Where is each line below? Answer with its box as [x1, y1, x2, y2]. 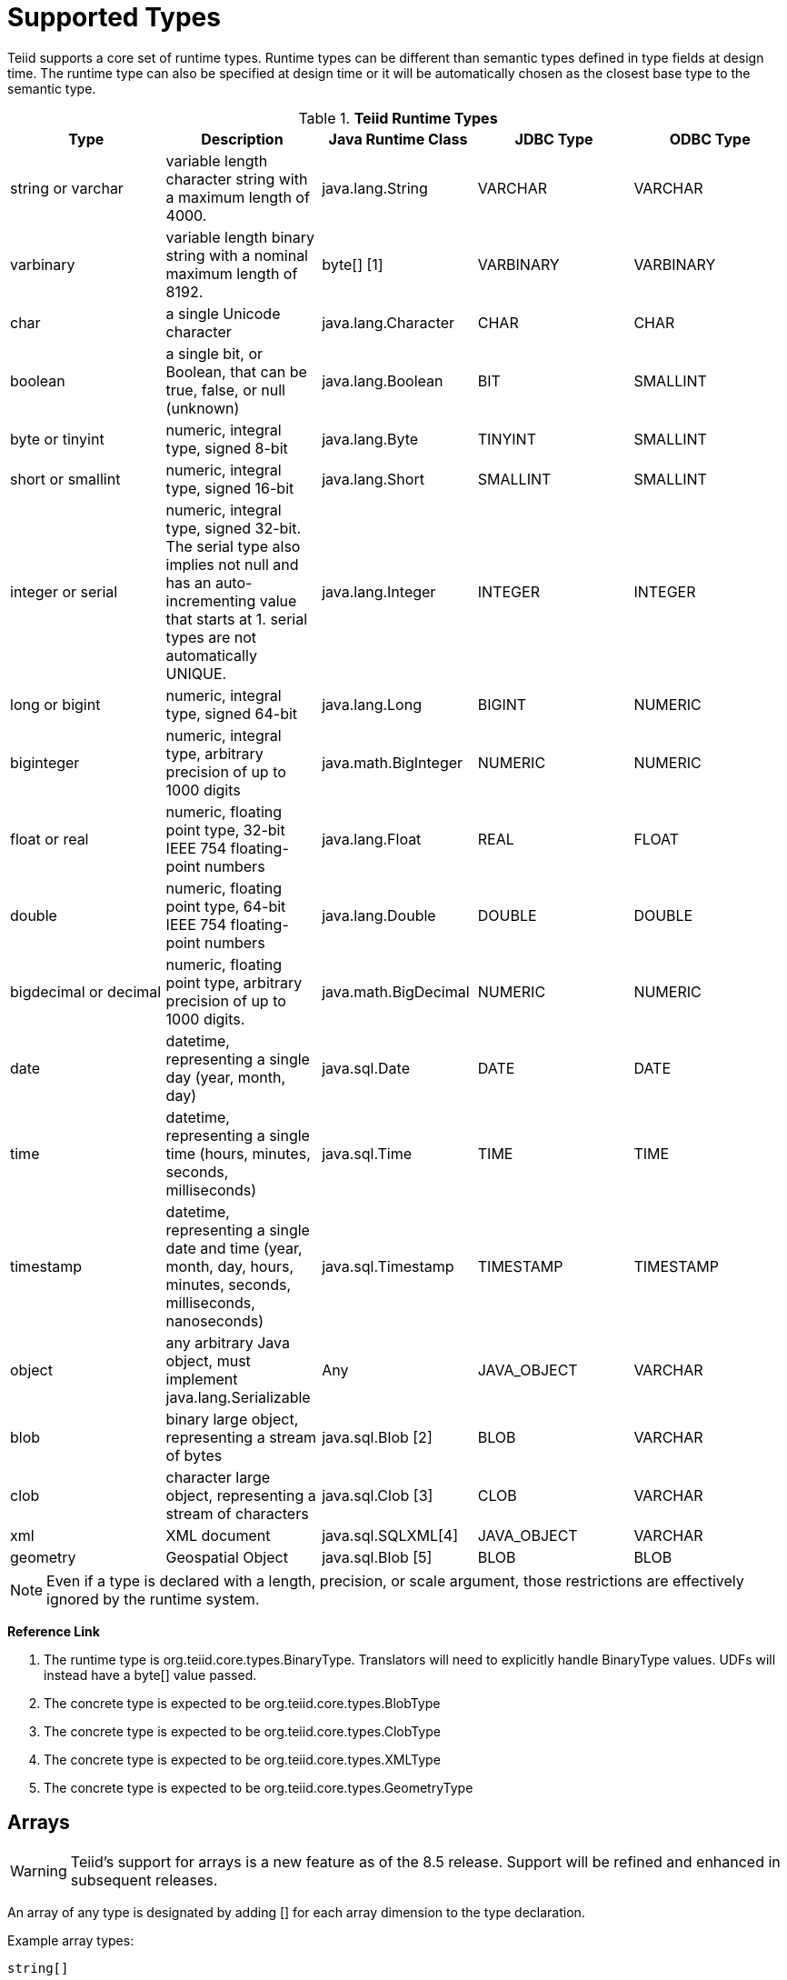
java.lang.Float [322, 829, 422, 848]
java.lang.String [322, 178, 428, 197]
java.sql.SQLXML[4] [322, 1525, 459, 1545]
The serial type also [165, 536, 301, 555]
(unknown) [165, 398, 240, 417]
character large [165, 1467, 271, 1486]
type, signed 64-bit [165, 704, 298, 723]
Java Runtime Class [328, 129, 468, 148]
